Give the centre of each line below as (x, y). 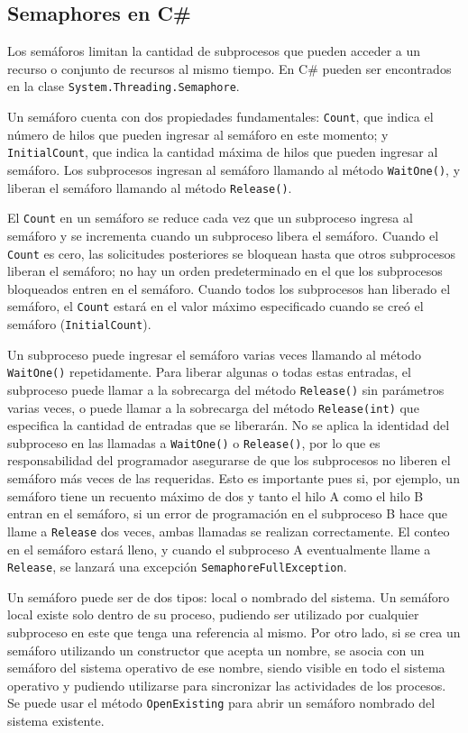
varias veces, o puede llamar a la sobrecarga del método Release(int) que (213, 407)
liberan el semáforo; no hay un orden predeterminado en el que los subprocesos (225, 271)
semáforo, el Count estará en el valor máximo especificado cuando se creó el (216, 306)
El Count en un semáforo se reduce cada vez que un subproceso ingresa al (210, 218)
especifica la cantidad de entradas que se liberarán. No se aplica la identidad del (229, 425)
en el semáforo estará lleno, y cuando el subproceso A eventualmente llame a (219, 549)
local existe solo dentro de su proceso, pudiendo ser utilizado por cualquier (213, 614)
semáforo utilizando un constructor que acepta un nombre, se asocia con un (216, 650)
